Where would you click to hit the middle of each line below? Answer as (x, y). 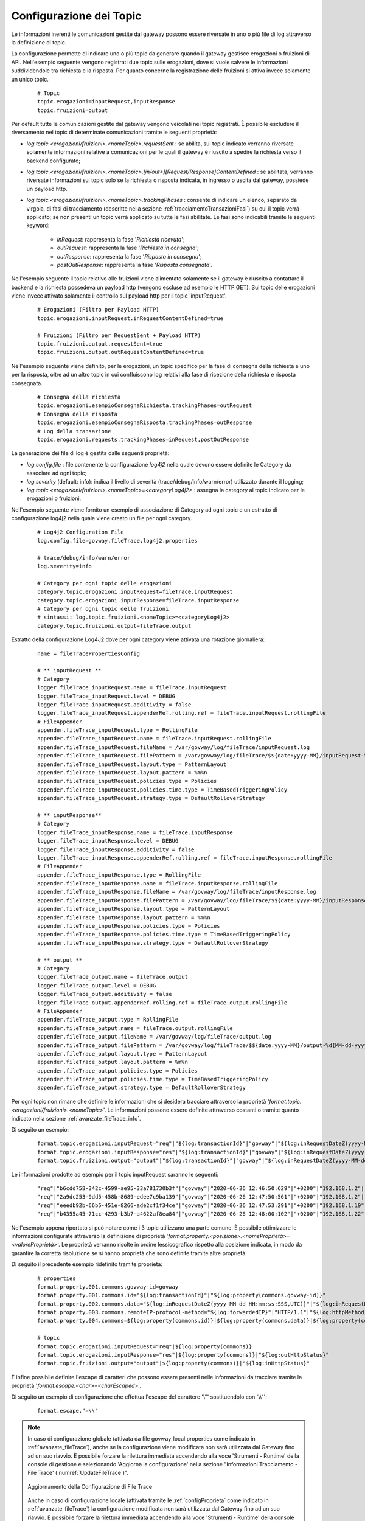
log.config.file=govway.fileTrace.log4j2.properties (117, 541)
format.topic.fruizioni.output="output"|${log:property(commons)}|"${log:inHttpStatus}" (174, 1363)
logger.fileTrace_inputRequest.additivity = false (114, 705)
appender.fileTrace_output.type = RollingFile (108, 1020)
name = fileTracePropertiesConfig (89, 653)
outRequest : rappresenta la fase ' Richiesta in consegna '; (128, 248)
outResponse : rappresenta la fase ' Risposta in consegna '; (129, 256)
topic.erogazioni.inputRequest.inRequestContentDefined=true (130, 318)
